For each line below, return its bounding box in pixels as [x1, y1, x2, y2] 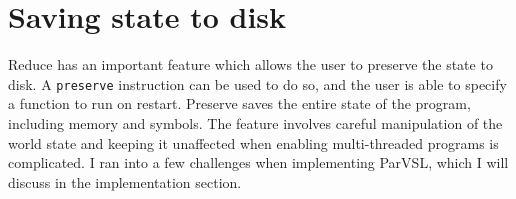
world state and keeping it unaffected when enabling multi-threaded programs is [8, 132, 499, 153]
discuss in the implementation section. [8, 171, 242, 192]
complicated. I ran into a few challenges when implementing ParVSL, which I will [8, 152, 509, 173]
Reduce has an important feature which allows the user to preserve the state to [8, 54, 493, 75]
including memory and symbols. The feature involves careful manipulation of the [8, 112, 503, 133]
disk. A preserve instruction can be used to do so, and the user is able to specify [8, 73, 507, 94]
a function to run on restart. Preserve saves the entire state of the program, [8, 93, 471, 114]
